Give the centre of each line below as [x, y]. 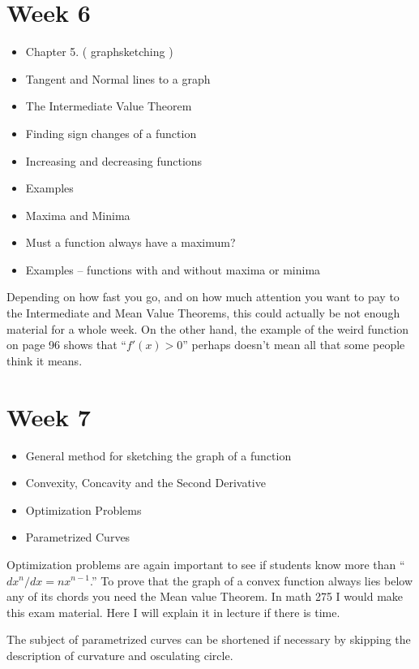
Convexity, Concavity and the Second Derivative [145, 483]
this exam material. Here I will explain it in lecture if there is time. [173, 612]
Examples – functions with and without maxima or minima [173, 269]
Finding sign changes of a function [111, 133]
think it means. [45, 360]
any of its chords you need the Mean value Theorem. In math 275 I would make [205, 596]
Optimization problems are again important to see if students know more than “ [206, 564]
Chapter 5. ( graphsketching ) [99, 52]
